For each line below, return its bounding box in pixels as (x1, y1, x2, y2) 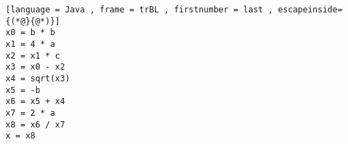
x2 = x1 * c (6, 50, 60, 61)
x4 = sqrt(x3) (6, 73, 71, 83)
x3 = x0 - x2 (6, 62, 65, 72)
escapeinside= (277, 5, 342, 14)
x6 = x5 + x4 (6, 96, 65, 107)
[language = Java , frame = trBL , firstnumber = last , (6, 5, 273, 14)
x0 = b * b (6, 28, 55, 38)
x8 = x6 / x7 (6, 119, 65, 130)
